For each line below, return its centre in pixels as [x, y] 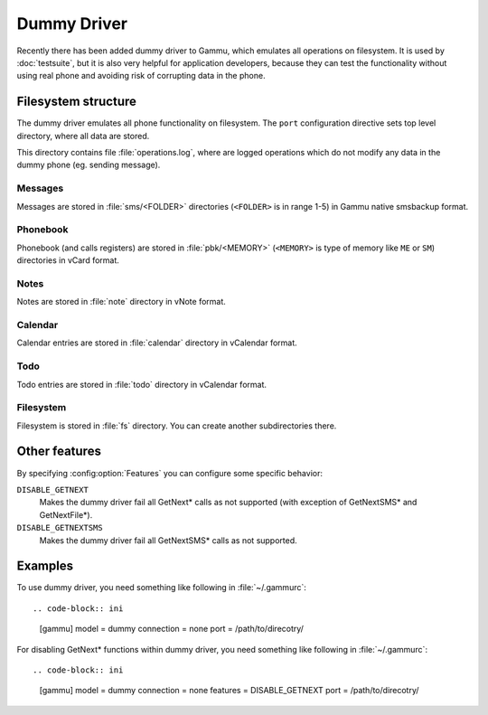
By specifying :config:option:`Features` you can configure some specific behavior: [169, 473]
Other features [59, 452]
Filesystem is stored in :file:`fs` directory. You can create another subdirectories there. [177, 426]
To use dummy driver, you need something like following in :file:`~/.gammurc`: [161, 588]
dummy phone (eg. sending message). [89, 165]
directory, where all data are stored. [83, 136]
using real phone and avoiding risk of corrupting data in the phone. [141, 76]
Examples [45, 566]
